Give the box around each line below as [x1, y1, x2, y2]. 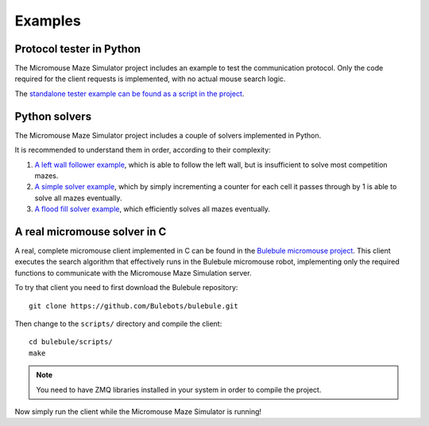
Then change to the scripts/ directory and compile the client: [14, 319, 222, 328]
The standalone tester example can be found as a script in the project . [14, 88, 245, 99]
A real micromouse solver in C [14, 225, 167, 238]
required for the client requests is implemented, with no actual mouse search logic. [14, 74, 286, 83]
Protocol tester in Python [14, 42, 141, 56]
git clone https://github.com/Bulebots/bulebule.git [29, 301, 238, 310]
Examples [14, 12, 81, 29]
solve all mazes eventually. [34, 193, 122, 203]
